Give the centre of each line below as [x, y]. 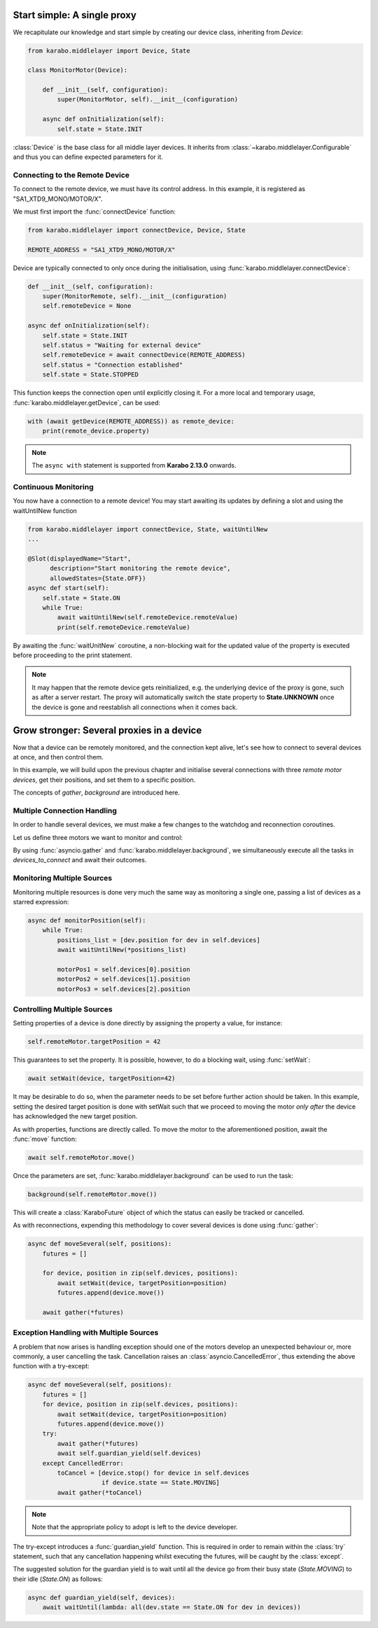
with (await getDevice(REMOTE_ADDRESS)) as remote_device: [131, 421]
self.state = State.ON [81, 598]
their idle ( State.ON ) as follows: [58, 1579]
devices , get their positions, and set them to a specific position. [104, 780]
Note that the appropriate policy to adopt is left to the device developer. [135, 1527]
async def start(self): [69, 588]
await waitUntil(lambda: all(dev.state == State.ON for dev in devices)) [171, 1607]
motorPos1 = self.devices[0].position [124, 969]
